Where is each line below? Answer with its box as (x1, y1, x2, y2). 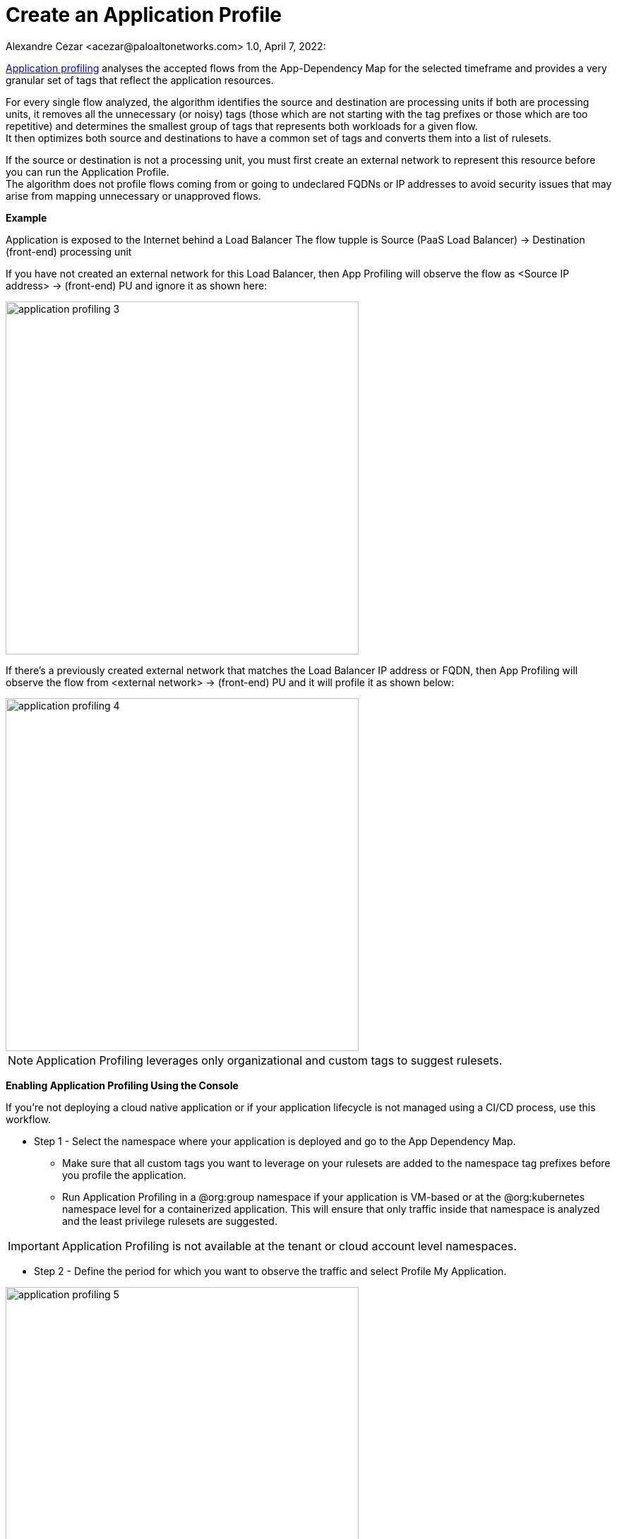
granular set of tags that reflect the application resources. (6, 73, 274, 86)
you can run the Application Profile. (6, 165, 169, 178)
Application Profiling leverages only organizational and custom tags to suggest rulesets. (36, 1053, 503, 1067)
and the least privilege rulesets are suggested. (62, 1214, 277, 1227)
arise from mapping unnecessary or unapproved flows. (6, 189, 261, 202)
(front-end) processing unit (6, 245, 132, 258)
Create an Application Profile (6, 3, 282, 27)
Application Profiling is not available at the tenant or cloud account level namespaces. (61, 1238, 517, 1253)
